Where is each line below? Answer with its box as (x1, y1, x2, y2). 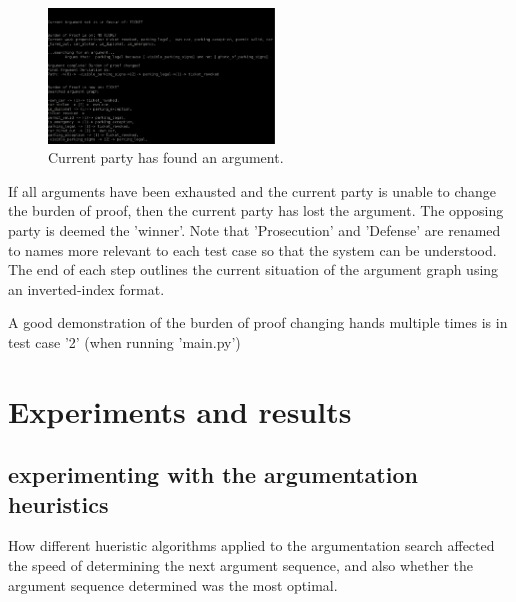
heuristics (8, 488, 109, 519)
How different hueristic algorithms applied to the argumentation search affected (8, 535, 495, 556)
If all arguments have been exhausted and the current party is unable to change (8, 180, 497, 201)
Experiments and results (8, 390, 352, 431)
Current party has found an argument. (48, 147, 284, 168)
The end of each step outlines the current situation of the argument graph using (8, 259, 499, 280)
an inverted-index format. (8, 278, 165, 299)
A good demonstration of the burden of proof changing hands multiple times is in (8, 312, 508, 333)
